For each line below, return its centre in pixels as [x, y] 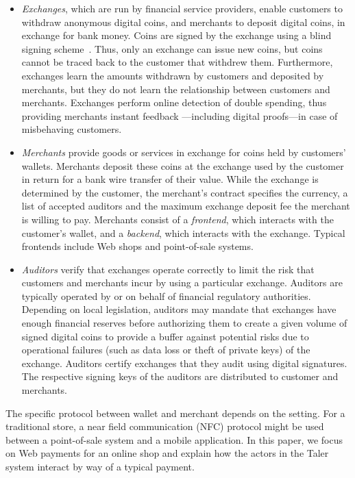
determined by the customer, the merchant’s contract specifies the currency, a [185, 192]
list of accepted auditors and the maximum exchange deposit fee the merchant [186, 206]
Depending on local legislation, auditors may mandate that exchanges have [179, 309]
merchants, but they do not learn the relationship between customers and [176, 89]
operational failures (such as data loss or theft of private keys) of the [166, 350]
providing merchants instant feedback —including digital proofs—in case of [180, 115]
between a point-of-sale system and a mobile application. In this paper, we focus [174, 439]
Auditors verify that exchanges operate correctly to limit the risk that [168, 269]
